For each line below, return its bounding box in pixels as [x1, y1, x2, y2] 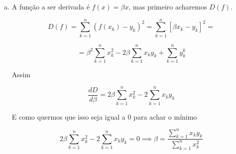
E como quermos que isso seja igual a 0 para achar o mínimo [11, 111, 197, 122]
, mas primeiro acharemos [128, 1, 207, 11]
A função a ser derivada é [11, 1, 90, 11]
